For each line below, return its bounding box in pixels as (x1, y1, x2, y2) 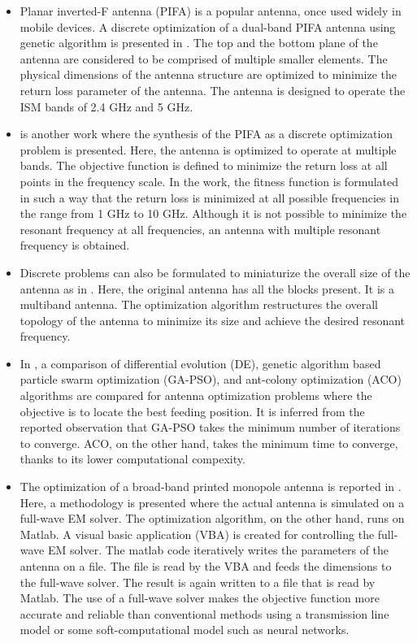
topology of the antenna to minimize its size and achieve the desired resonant (20, 311, 406, 328)
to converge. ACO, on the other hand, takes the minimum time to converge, (20, 434, 398, 451)
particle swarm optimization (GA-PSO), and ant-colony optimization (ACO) (20, 371, 402, 388)
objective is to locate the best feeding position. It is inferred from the (20, 402, 365, 419)
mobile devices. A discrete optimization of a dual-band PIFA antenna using (20, 18, 396, 35)
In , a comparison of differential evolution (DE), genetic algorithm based (20, 354, 381, 371)
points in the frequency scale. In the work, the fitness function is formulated (20, 172, 399, 189)
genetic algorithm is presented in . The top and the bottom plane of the (20, 34, 378, 51)
